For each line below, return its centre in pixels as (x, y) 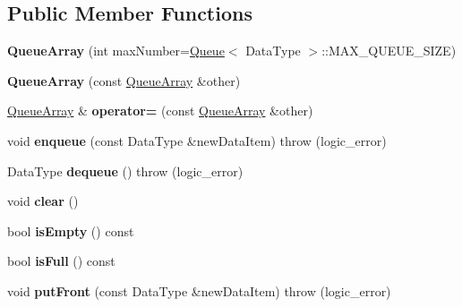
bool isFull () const (61, 261)
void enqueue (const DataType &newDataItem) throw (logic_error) (197, 140)
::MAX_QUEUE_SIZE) (389, 51)
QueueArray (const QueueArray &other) (124, 80)
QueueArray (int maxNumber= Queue (116, 51)
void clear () (43, 201)
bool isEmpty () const (71, 230)
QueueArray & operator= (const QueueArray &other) (160, 111)
